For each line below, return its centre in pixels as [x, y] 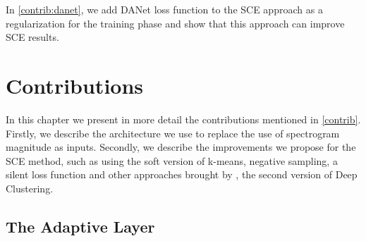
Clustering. [30, 188]
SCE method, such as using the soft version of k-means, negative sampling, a [172, 160]
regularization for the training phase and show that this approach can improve [175, 23]
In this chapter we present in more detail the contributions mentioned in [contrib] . [183, 119]
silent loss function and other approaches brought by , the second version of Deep [182, 174]
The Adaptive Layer [80, 226]
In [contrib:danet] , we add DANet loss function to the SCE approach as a [164, 9]
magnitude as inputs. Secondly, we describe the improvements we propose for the [181, 147]
